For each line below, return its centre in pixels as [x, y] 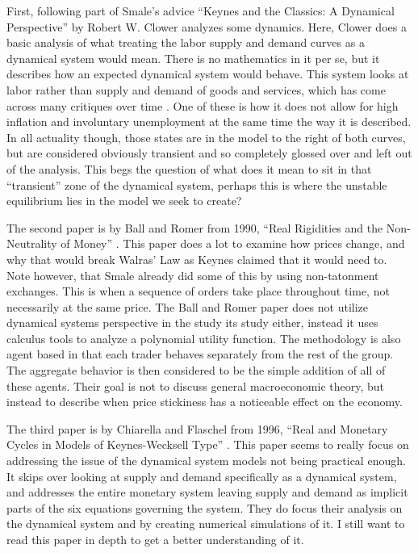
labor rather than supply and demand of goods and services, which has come [196, 89]
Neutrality [32, 243]
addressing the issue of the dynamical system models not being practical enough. [206, 461]
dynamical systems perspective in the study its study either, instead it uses [192, 323]
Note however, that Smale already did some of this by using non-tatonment [193, 275]
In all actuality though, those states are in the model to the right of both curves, [206, 137]
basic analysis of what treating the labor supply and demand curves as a [186, 42]
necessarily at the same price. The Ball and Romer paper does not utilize [188, 306]
